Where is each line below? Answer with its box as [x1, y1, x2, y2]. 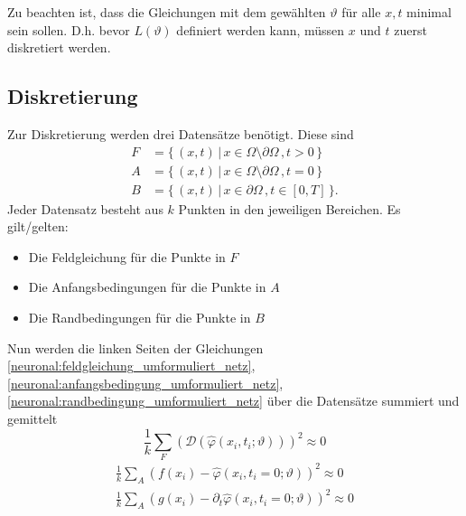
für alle [341, 3, 381, 21]
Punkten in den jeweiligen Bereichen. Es [178, 199, 401, 218]
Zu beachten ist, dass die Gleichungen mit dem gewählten [7, 3, 326, 21]
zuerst [394, 20, 427, 39]
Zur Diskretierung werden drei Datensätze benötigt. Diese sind [7, 124, 354, 143]
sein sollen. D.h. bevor [7, 20, 130, 39]
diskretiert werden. [7, 38, 111, 57]
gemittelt [7, 409, 58, 428]
